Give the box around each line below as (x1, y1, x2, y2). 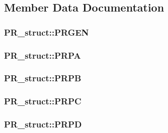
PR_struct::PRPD (4, 118, 82, 130)
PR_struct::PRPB (4, 72, 81, 84)
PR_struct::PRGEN (4, 26, 89, 38)
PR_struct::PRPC (4, 95, 81, 107)
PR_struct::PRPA (4, 49, 81, 61)
